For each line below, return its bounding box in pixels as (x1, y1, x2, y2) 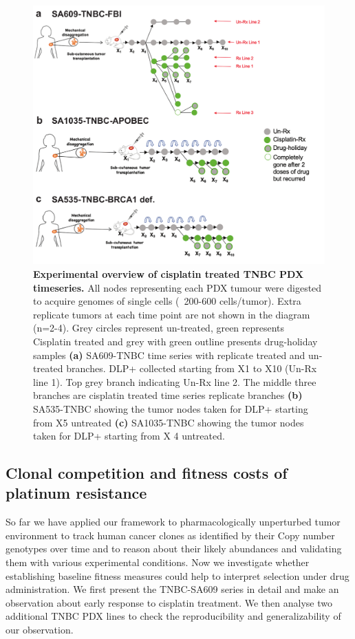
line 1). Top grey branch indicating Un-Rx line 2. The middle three (33, 374, 316, 389)
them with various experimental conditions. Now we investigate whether (6, 555, 310, 570)
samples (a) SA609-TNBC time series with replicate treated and (33, 347, 305, 362)
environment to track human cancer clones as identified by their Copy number (6, 528, 335, 542)
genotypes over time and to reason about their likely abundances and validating (6, 541, 342, 556)
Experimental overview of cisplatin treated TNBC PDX (33, 266, 304, 281)
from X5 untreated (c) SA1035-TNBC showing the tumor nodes (33, 415, 304, 429)
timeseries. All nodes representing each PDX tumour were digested (33, 280, 322, 294)
